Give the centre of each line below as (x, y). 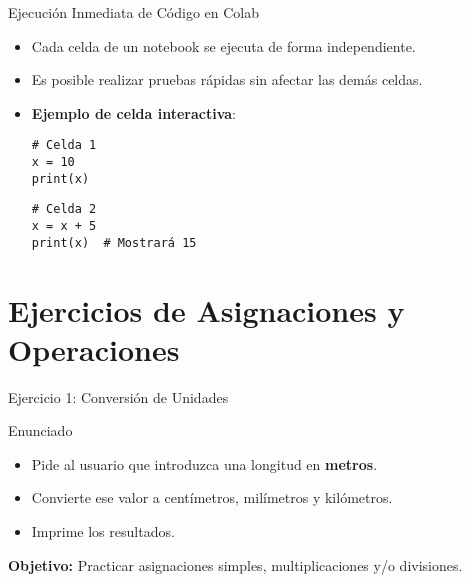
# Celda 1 (64, 145)
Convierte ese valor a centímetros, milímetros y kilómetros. (212, 497)
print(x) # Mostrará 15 (114, 242)
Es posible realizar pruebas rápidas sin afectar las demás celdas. (227, 79)
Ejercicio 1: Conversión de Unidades (118, 396)
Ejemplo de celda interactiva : (134, 112)
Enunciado (40, 430)
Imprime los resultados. (103, 531)
